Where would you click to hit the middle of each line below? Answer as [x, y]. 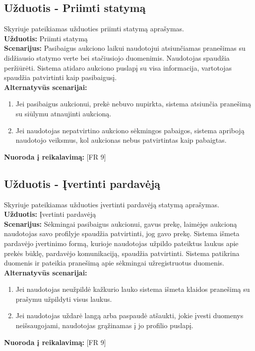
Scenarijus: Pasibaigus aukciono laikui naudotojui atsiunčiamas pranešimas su [125, 48]
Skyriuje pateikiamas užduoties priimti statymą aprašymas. [94, 29]
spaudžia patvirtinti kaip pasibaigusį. [61, 77]
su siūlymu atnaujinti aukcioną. [64, 113]
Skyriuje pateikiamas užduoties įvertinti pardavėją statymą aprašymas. [112, 204]
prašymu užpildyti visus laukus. [64, 299]
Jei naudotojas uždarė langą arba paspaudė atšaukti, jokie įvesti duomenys [129, 315]
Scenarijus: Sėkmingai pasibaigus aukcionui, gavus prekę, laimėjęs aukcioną [121, 223]
